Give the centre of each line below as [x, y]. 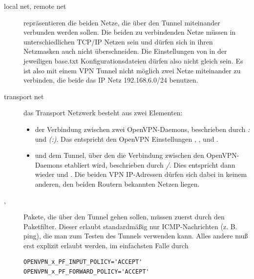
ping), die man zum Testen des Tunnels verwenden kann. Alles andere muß [136, 236]
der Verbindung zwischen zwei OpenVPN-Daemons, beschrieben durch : [142, 129]
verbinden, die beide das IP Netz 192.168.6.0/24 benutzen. [111, 80]
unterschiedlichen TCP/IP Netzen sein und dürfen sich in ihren [118, 41]
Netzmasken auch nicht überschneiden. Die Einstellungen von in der [125, 51]
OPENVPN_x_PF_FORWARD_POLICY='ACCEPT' [86, 272]
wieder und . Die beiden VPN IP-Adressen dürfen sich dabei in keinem [141, 174]
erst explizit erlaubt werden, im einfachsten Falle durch [106, 245]
